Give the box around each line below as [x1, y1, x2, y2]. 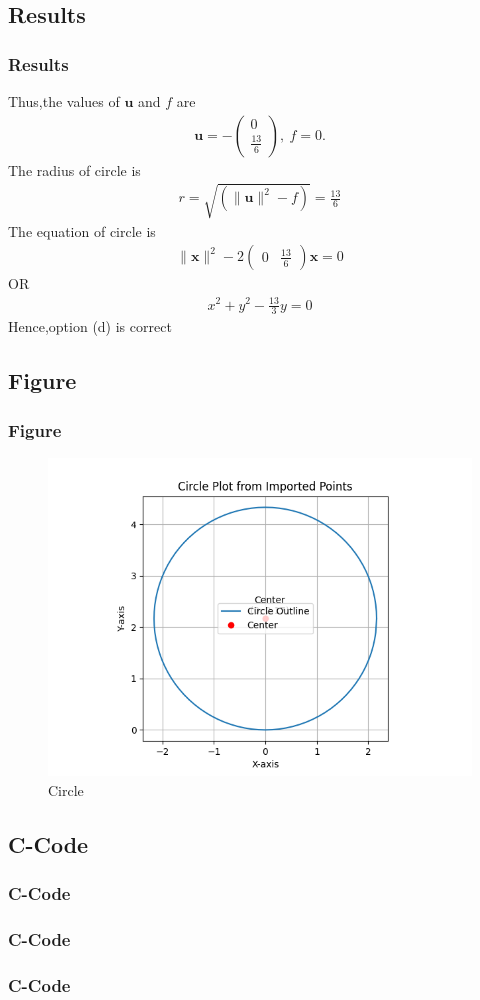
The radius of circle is [8, 159, 141, 180]
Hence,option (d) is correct [8, 316, 172, 337]
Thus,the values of [8, 91, 120, 111]
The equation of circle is [8, 220, 156, 241]
